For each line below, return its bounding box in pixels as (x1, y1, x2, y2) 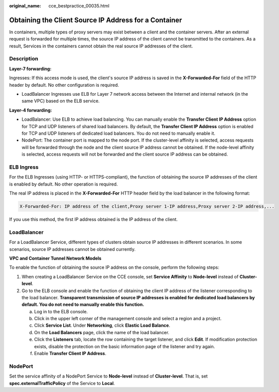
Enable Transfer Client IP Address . (34, 351, 107, 357)
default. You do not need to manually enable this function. (21, 302, 144, 308)
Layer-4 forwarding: (9, 107, 52, 113)
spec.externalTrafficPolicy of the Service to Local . (9, 380, 115, 386)
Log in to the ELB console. (34, 308, 88, 314)
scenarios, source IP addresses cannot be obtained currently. (9, 246, 136, 252)
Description (9, 55, 38, 62)
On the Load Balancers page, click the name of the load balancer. (34, 329, 169, 335)
